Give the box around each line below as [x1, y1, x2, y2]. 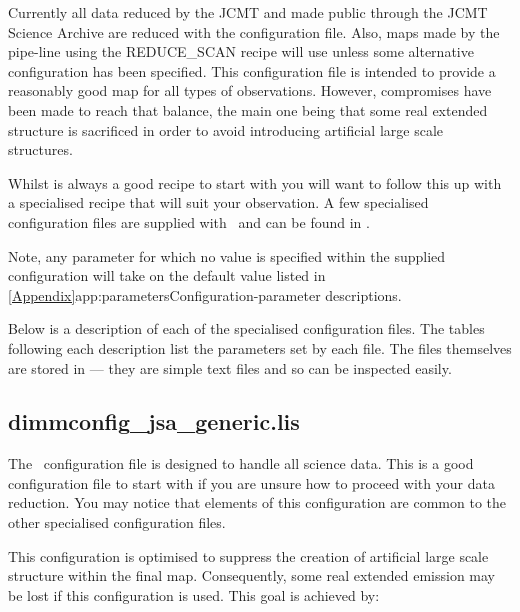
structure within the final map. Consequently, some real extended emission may [8, 565, 495, 586]
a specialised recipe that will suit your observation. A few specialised [8, 192, 429, 213]
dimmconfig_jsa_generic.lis [8, 406, 300, 437]
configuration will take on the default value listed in [8, 265, 326, 286]
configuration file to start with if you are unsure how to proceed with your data [8, 472, 495, 493]
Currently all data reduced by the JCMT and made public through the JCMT [8, 2, 488, 22]
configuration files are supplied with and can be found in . [8, 211, 370, 232]
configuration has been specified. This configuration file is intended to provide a [8, 60, 496, 81]
